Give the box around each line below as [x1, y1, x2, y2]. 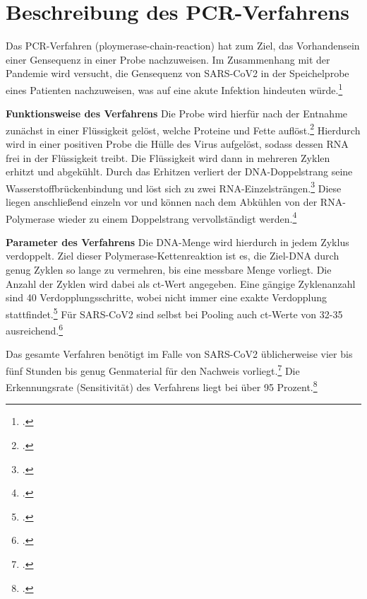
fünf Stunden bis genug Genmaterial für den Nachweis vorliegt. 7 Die [6, 361, 300, 378]
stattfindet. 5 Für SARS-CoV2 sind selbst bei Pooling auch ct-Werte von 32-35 [6, 304, 343, 321]
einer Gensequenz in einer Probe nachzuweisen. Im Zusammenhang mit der [6, 52, 330, 66]
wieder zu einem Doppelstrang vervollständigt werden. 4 [58, 209, 297, 226]
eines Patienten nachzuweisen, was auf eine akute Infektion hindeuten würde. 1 [6, 80, 343, 97]
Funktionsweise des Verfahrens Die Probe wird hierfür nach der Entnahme [6, 106, 348, 121]
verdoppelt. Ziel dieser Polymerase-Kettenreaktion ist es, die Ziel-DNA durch [6, 248, 339, 263]
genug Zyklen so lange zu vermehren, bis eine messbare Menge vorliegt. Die [6, 262, 332, 277]
